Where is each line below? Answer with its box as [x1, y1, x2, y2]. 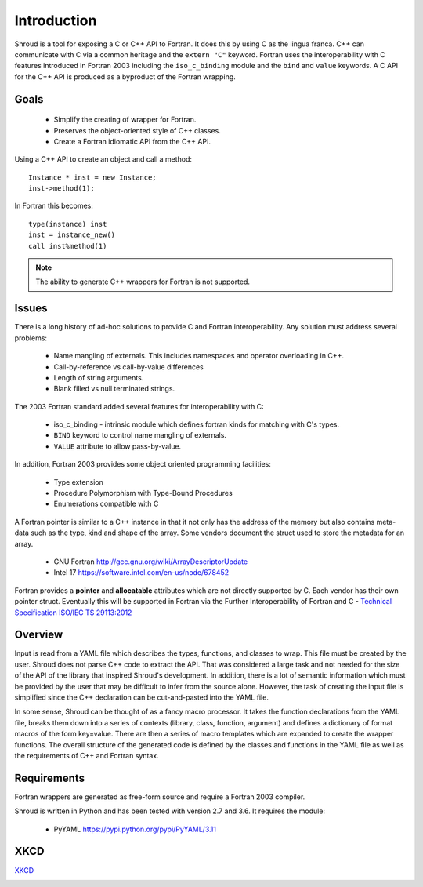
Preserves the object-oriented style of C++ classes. [53, 125, 221, 135]
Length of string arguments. [53, 373, 144, 382]
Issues [14, 302, 48, 315]
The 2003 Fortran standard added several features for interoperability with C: [14, 402, 264, 411]
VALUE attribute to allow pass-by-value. [53, 442, 182, 451]
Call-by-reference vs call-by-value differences [53, 362, 204, 372]
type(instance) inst [28, 220, 107, 228]
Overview [14, 628, 63, 642]
